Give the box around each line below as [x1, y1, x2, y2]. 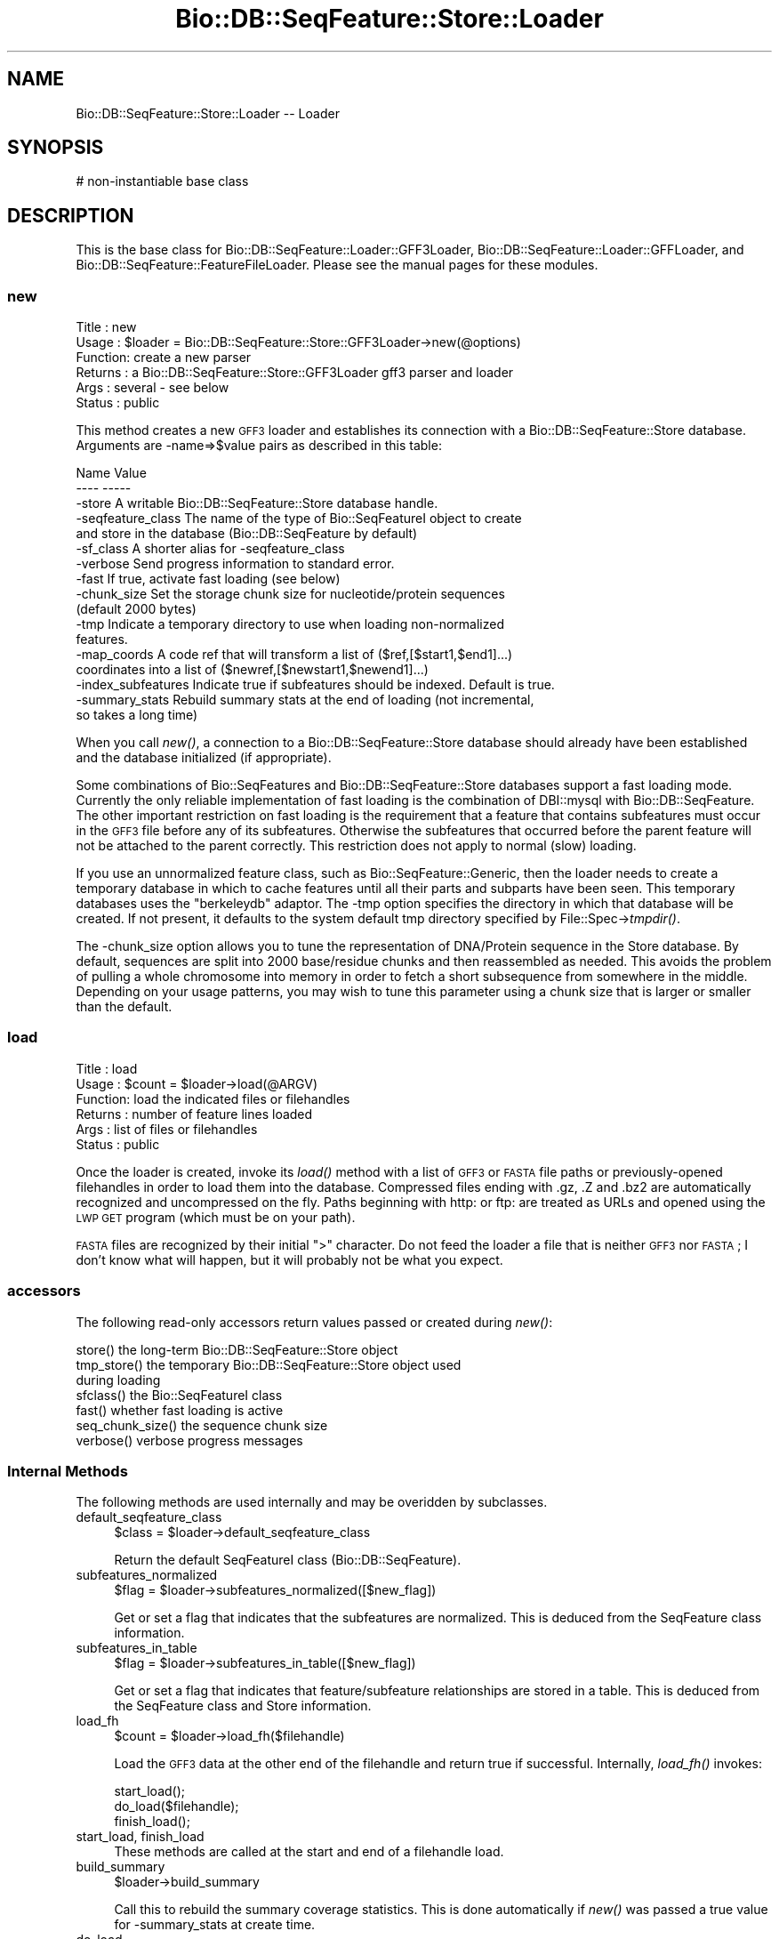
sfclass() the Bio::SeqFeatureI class [76, 1387, 283, 1403]
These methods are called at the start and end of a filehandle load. [114, 1844, 504, 1860]
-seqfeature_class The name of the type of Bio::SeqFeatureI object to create [76, 511, 522, 527]
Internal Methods [7, 1461, 128, 1480]
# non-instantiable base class [76, 173, 249, 189]
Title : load [76, 1060, 138, 1076]
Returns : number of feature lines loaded [76, 1106, 313, 1122]
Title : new [76, 319, 137, 335]
